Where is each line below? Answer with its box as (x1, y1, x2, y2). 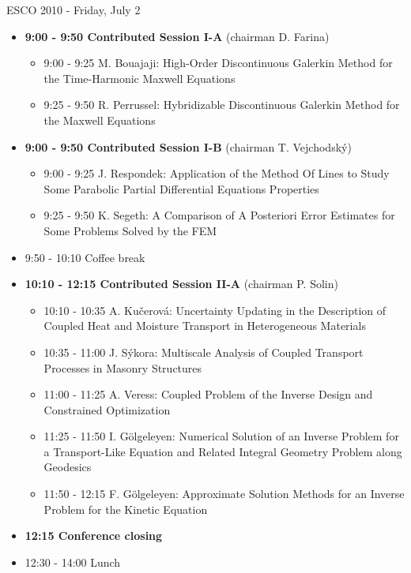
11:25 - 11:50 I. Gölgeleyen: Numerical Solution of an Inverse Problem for (43, 428, 399, 444)
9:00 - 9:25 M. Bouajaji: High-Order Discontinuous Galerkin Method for (43, 54, 393, 71)
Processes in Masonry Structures (43, 359, 202, 376)
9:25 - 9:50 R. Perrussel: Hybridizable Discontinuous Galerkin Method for (43, 96, 400, 113)
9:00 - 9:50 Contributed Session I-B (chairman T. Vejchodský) (25, 138, 352, 155)
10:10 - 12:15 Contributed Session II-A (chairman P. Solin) (25, 275, 338, 292)
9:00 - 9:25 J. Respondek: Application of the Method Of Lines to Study (43, 165, 390, 182)
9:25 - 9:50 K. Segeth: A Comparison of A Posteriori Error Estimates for (43, 207, 395, 223)
